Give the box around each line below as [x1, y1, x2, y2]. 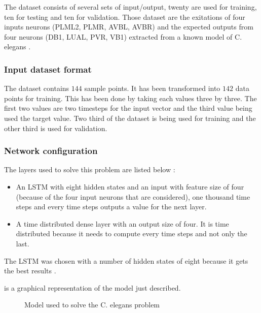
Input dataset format [4, 62, 92, 75]
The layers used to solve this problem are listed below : [4, 164, 175, 175]
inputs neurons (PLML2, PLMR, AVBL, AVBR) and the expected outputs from [4, 21, 253, 32]
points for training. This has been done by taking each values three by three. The [4, 92, 257, 103]
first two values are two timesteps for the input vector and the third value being [4, 103, 252, 113]
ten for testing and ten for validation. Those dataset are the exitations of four [4, 11, 245, 22]
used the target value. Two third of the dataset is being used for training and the [4, 112, 256, 123]
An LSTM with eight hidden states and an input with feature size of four [16, 181, 244, 192]
